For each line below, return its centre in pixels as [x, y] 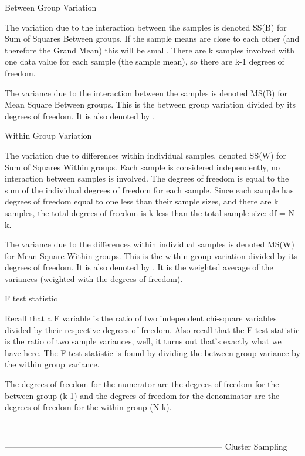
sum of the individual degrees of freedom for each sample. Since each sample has [149, 190]
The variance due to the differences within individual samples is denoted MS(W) [150, 244]
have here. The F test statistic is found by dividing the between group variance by [152, 352]
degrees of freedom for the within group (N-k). [88, 407]
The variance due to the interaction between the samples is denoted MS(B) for [146, 93]
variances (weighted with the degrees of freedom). [94, 278]
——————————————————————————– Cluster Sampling [146, 446]
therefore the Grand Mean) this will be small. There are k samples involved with [150, 50]
